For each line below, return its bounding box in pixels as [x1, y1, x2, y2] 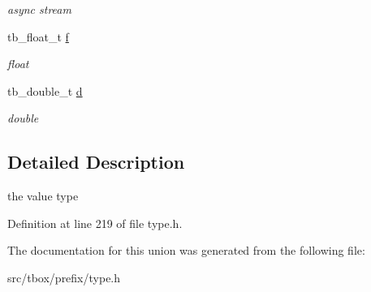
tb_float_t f [7, 28, 69, 45]
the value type [7, 187, 79, 204]
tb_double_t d [7, 82, 83, 99]
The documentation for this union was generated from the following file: [7, 242, 365, 259]
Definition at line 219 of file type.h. [7, 214, 183, 231]
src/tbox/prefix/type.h [7, 268, 121, 286]
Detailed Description [7, 149, 185, 174]
